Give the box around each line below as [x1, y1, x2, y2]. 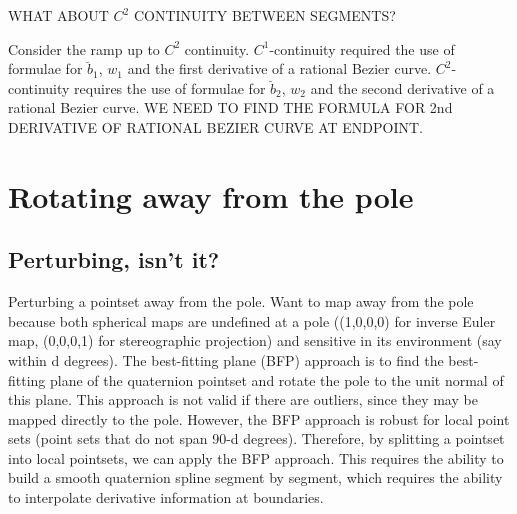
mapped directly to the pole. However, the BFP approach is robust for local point [8, 408, 510, 429]
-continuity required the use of [269, 38, 455, 59]
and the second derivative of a [310, 77, 495, 98]
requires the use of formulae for [74, 77, 266, 98]
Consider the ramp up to [8, 38, 160, 59]
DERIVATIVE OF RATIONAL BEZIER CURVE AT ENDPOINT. [8, 116, 423, 137]
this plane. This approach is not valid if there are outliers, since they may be [8, 389, 478, 410]
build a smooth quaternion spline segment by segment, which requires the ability [8, 467, 503, 488]
